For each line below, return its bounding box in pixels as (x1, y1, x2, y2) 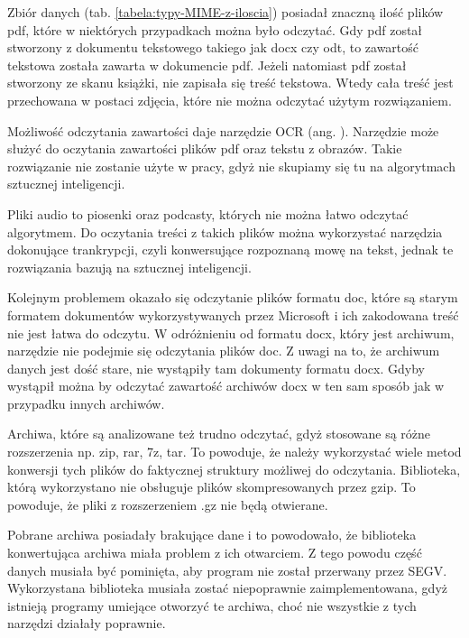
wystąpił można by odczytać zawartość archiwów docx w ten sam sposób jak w (7, 376, 445, 395)
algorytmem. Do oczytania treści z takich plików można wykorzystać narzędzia (7, 222, 443, 241)
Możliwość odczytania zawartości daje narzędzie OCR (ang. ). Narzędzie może (7, 121, 439, 140)
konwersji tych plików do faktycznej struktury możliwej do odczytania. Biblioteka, (7, 459, 461, 478)
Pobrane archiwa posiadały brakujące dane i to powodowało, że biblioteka (7, 525, 417, 544)
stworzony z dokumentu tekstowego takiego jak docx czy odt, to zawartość (7, 38, 419, 57)
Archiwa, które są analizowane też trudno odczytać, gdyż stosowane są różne (7, 424, 431, 443)
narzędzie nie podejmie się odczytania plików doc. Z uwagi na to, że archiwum (7, 341, 440, 360)
